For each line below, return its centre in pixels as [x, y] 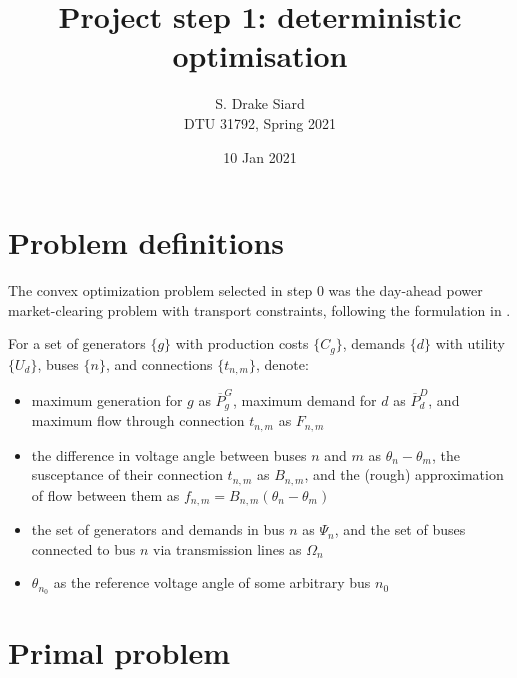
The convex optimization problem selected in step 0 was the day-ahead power [245, 290]
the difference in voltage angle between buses [169, 454]
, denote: [282, 363]
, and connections [159, 363]
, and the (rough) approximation [404, 474]
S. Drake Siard [260, 103]
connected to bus [83, 548]
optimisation [260, 55]
